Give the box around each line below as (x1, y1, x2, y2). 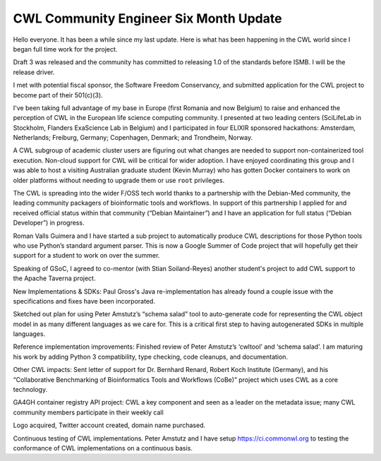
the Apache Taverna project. (13, 274, 96, 282)
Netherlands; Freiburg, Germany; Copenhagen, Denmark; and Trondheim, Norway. (13, 133, 253, 142)
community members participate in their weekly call (13, 408, 164, 417)
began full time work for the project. (13, 44, 118, 53)
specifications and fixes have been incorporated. (13, 297, 155, 305)
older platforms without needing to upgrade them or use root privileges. (13, 176, 225, 184)
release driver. (13, 68, 55, 76)
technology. (13, 385, 48, 394)
